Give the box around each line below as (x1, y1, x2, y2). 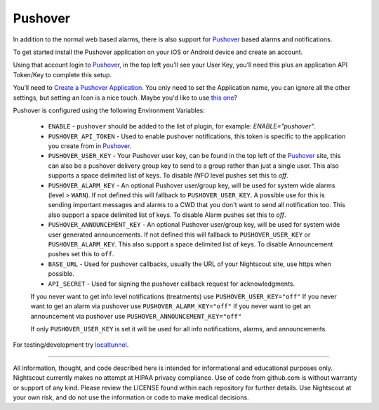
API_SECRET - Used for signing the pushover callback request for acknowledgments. (48, 279, 295, 288)
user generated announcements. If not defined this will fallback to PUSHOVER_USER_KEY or (48, 230, 311, 239)
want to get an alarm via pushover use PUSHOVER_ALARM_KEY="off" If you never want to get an (30, 302, 312, 310)
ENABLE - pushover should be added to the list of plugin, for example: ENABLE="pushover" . (48, 122, 316, 131)
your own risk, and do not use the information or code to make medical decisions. (13, 393, 249, 402)
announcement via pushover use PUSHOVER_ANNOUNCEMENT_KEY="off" (30, 312, 242, 320)
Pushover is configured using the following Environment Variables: (13, 106, 205, 114)
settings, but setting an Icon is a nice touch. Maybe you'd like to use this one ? (13, 93, 238, 102)
